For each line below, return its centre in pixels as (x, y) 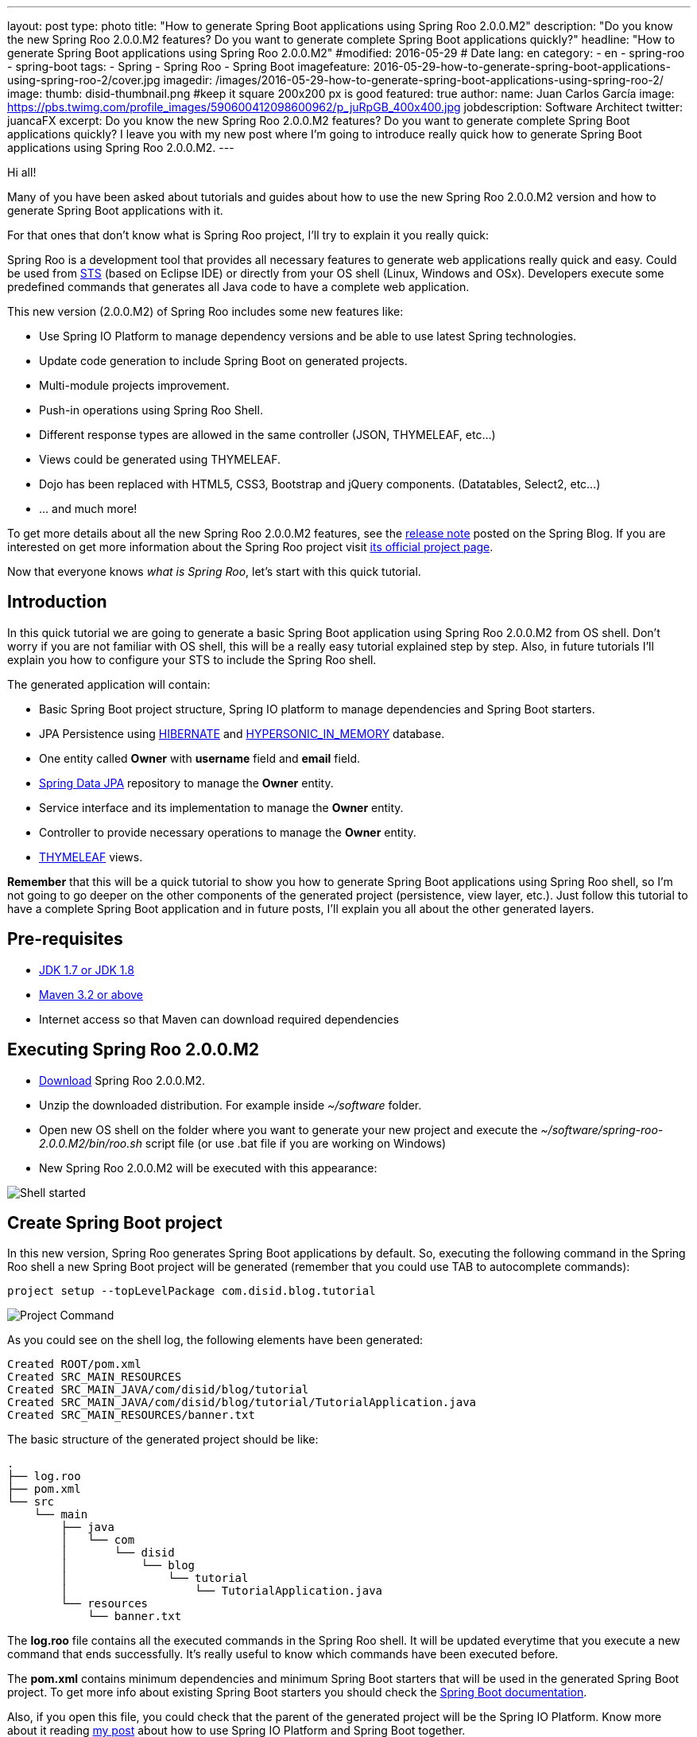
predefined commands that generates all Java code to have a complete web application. (238, 287)
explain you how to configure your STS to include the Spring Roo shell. (192, 659)
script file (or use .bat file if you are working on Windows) (296, 1143)
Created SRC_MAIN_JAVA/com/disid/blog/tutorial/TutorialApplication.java (242, 1403)
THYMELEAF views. (91, 857)
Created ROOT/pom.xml (74, 1364)
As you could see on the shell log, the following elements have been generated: (215, 1340)
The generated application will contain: (109, 684)
